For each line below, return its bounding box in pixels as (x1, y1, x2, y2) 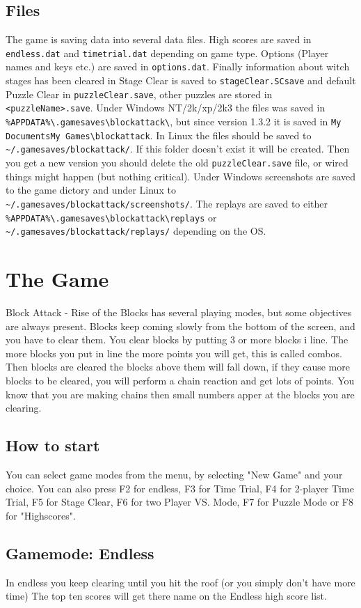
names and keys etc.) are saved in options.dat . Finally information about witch (6, 59, 350, 74)
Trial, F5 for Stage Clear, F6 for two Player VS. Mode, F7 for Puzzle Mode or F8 (6, 494, 354, 509)
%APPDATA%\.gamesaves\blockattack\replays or (6, 210, 217, 224)
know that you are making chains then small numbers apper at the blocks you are (6, 387, 355, 401)
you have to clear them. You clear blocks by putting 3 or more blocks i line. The (6, 332, 348, 347)
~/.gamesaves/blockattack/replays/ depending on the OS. (6, 224, 266, 238)
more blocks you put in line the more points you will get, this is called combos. (6, 345, 342, 360)
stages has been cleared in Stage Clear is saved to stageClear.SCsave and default (6, 73, 356, 88)
